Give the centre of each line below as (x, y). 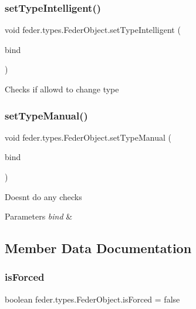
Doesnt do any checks (43, 196)
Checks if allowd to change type (62, 89)
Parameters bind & (39, 216)
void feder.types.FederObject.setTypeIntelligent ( (93, 30)
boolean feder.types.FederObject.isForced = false (92, 299)
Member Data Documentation (98, 248)
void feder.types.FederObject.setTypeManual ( (88, 137)
